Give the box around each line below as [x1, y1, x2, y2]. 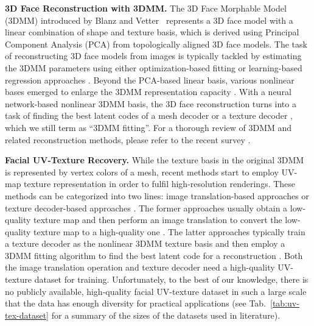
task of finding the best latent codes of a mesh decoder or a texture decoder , [5, 109, 293, 122]
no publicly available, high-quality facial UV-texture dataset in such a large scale [5, 285, 307, 297]
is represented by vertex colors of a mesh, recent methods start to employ [5, 165, 279, 178]
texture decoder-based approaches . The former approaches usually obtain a [5, 201, 288, 214]
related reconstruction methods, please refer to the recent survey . [5, 133, 251, 146]
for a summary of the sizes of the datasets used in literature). [51, 308, 281, 321]
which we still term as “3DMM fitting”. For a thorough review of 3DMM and [5, 121, 292, 133]
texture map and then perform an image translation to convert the [33, 213, 282, 226]
